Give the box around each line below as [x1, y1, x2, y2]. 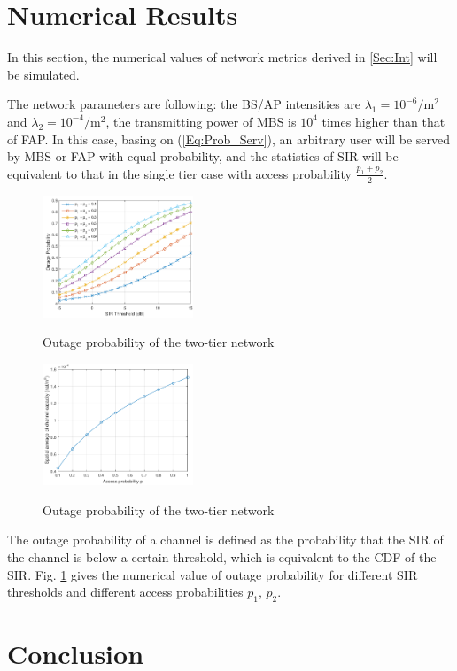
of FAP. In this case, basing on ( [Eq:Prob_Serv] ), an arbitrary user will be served [7, 129, 451, 148]
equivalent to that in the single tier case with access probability [7, 164, 352, 182]
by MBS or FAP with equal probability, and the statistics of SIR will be [7, 147, 399, 166]
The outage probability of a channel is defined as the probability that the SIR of [7, 530, 444, 549]
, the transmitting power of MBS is [105, 112, 297, 130]
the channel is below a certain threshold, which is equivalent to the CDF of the [7, 547, 437, 566]
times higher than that [321, 112, 445, 130]
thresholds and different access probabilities [7, 582, 244, 601]
